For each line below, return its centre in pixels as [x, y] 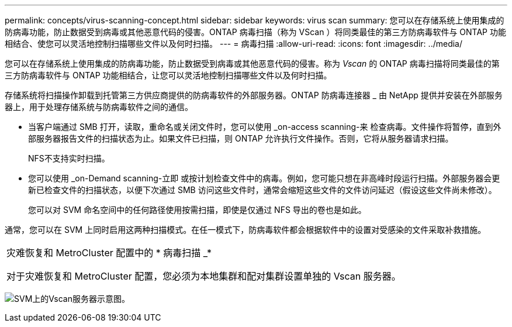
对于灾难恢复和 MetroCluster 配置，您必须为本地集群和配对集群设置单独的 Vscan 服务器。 [204, 276]
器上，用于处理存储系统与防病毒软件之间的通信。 [99, 107]
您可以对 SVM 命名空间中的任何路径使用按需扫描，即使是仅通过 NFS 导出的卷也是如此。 [197, 210]
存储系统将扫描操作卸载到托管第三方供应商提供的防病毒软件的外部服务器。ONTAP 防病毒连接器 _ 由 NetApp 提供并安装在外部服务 [254, 95]
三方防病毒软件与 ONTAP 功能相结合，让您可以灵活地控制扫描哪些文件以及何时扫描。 [168, 75]
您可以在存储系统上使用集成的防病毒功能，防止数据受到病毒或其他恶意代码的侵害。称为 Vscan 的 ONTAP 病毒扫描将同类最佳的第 [252, 63]
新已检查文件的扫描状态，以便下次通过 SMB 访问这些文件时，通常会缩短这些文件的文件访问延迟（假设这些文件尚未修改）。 [262, 190]
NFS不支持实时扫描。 [69, 158]
